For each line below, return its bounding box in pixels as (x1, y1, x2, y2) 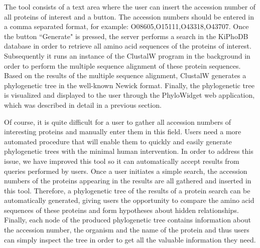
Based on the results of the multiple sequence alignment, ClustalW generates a (4, 70, 246, 81)
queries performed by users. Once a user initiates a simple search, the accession (4, 165, 247, 176)
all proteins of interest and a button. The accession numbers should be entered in (4, 11, 254, 22)
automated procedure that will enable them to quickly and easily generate (4, 136, 232, 146)
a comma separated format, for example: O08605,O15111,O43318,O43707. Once (4, 21, 249, 32)
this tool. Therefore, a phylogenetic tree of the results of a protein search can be (4, 185, 250, 195)
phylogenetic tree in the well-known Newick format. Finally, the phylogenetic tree (4, 80, 254, 90)
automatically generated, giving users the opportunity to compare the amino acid (4, 195, 254, 205)
